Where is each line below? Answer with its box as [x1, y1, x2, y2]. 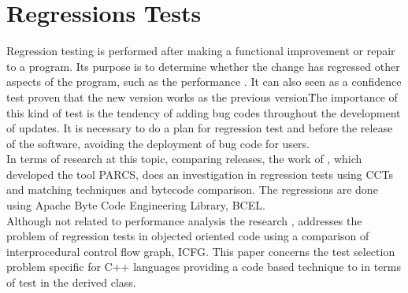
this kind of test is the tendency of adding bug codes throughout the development [6, 104, 401, 121]
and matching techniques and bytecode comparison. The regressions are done [6, 181, 378, 198]
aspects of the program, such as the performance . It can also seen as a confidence [6, 73, 402, 90]
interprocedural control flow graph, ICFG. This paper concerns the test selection [6, 243, 395, 259]
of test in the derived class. [6, 274, 136, 291]
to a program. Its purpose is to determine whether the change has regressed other [6, 57, 400, 74]
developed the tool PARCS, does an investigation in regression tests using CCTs [6, 165, 394, 182]
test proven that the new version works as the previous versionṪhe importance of [6, 88, 398, 105]
